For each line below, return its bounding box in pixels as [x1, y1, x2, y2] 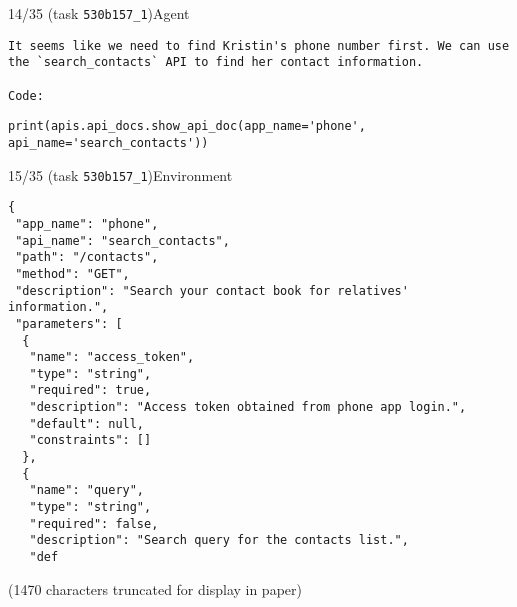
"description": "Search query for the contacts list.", [29, 533, 409, 548]
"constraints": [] [29, 433, 152, 448]
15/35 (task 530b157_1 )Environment [8, 164, 233, 185]
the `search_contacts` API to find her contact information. [8, 55, 424, 70]
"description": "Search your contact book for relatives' [15, 283, 409, 298]
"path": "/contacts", [15, 250, 159, 265]
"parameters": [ [15, 316, 123, 331]
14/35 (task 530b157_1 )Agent [8, 3, 190, 23]
